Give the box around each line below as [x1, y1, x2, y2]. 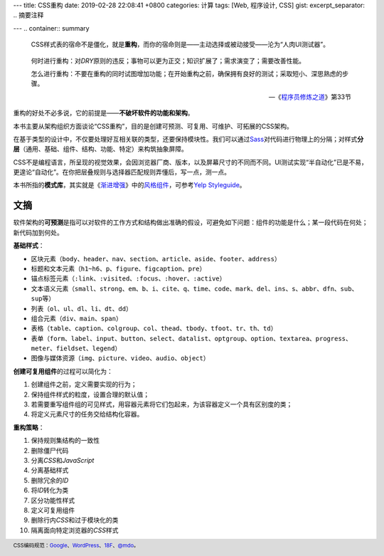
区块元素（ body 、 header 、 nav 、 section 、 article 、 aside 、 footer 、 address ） [31, 254, 281, 263]
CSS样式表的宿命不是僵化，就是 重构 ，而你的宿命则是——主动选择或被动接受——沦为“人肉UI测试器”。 [31, 40, 330, 49]
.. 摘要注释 [13, 11, 44, 19]
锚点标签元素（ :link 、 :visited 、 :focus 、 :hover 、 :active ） [31, 274, 226, 283]
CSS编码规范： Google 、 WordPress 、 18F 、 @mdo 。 [13, 542, 139, 549]
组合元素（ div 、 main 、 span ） [31, 314, 122, 322]
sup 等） [31, 294, 55, 303]
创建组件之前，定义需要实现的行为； [31, 380, 137, 389]
